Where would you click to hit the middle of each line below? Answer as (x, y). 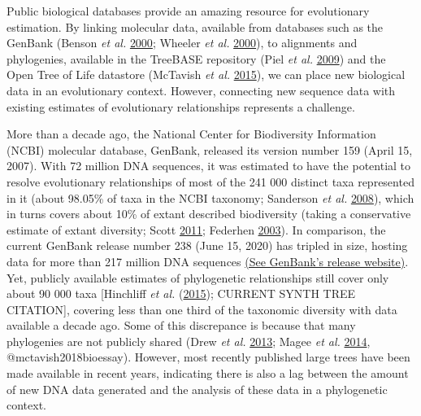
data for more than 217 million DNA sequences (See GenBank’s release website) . (208, 261)
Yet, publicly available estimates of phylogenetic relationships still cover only (198, 277)
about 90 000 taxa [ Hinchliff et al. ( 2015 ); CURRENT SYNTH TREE (181, 293)
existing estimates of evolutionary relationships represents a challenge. (181, 106)
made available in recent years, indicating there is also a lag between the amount (208, 373)
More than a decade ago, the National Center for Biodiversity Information (191, 134)
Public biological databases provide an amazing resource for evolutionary (188, 11)
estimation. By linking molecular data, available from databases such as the (195, 26)
